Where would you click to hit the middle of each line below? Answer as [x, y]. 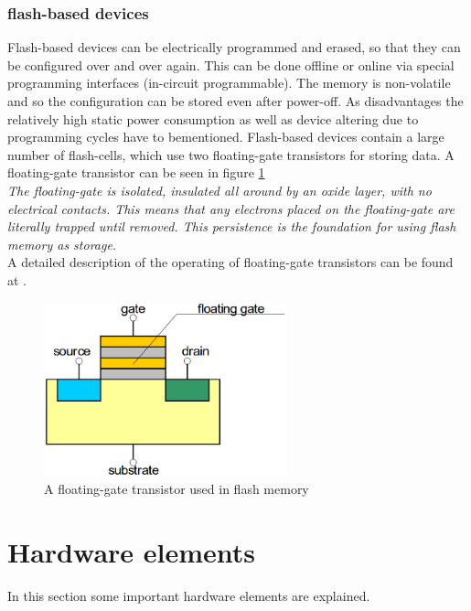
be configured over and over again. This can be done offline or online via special [231, 64]
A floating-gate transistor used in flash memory [177, 489]
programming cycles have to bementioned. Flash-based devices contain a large [226, 137]
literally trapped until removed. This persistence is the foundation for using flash [232, 226]
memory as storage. [62, 244]
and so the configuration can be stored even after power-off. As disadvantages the [235, 101]
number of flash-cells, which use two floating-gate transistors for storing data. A [231, 154]
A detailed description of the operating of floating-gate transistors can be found [230, 262]
